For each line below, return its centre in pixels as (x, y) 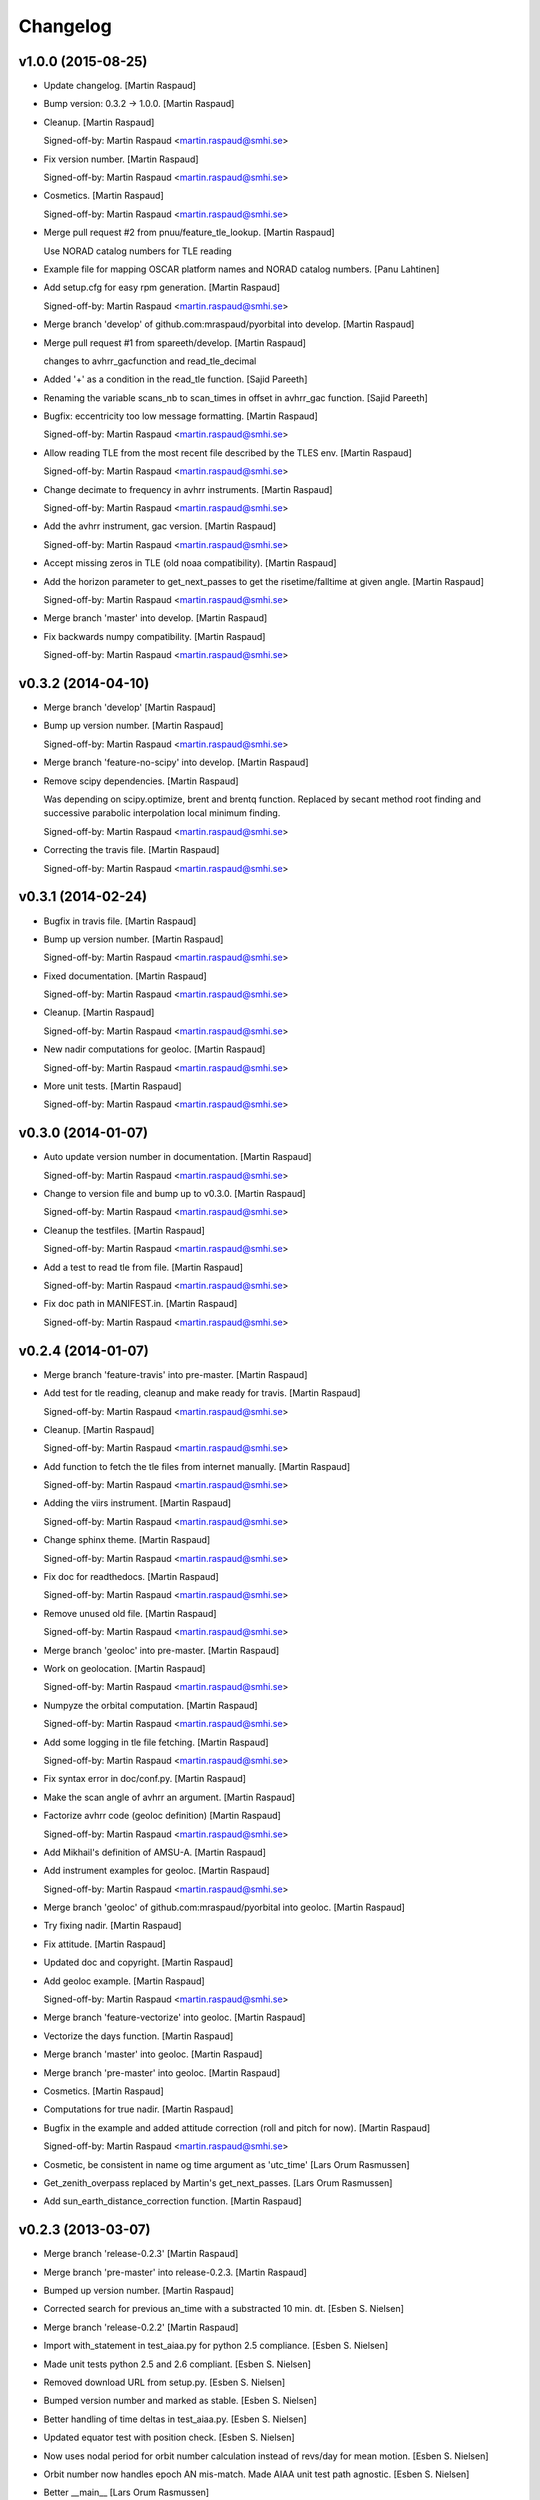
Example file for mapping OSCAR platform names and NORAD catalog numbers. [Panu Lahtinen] (241, 269)
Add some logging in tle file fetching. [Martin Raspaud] (156, 1742)
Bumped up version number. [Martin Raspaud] (139, 2290)
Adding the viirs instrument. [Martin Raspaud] (137, 1503)
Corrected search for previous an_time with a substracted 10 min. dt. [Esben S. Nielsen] (224, 2309)
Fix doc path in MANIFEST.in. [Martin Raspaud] (140, 1304)
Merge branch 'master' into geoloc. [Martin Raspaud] (153, 2054)
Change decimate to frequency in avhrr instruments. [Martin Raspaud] (188, 489)
